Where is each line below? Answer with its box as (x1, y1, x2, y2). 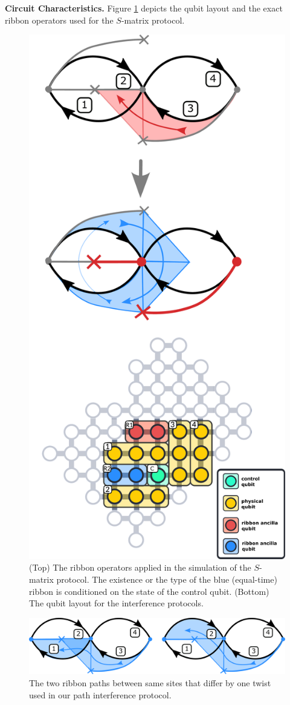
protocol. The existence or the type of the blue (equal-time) (56, 572, 277, 585)
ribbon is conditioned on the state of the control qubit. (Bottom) (29, 585, 269, 597)
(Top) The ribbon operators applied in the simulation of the (29, 561, 251, 574)
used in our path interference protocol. (29, 688, 172, 701)
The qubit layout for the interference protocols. (29, 597, 204, 609)
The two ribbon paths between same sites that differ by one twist (29, 676, 271, 689)
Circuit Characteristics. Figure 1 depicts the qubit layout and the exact (5, 2, 283, 14)
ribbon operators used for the (5, 13, 114, 26)
